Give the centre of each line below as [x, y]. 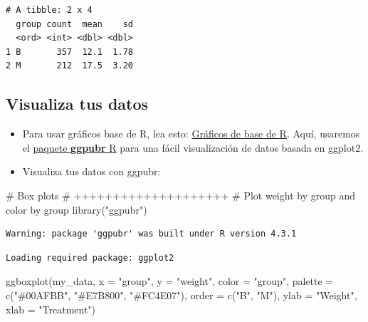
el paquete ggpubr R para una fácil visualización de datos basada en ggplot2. [193, 147]
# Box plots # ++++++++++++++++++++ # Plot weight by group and [180, 195]
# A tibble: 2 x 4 [49, 10]
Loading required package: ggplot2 [90, 258]
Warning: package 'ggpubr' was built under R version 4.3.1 [151, 234]
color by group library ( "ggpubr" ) [77, 209]
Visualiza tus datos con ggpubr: [91, 171]
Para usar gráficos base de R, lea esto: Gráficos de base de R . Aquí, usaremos [191, 134]
